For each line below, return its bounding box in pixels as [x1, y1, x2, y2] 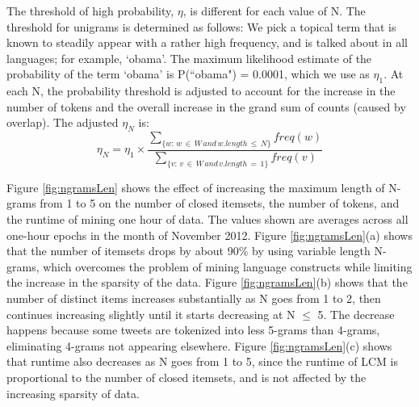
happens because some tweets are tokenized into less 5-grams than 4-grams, [6, 321, 380, 338]
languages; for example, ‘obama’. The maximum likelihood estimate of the [6, 49, 372, 66]
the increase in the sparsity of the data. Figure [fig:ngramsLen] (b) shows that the [6, 274, 408, 291]
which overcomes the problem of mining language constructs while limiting [43, 258, 413, 275]
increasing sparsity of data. [6, 384, 140, 401]
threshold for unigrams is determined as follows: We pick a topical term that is [6, 18, 396, 35]
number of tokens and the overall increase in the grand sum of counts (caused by [6, 98, 406, 115]
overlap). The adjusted [6, 114, 119, 131]
